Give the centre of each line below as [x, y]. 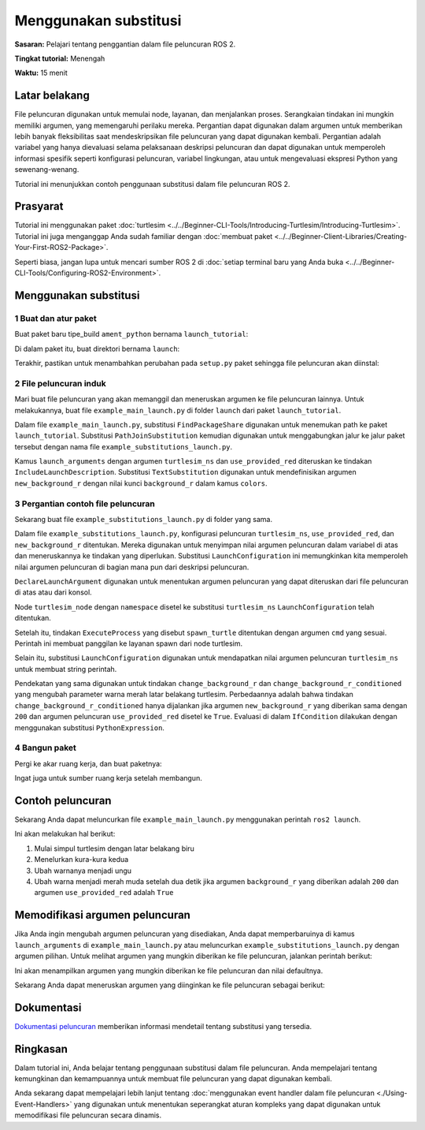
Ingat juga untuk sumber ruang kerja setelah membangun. [108, 778]
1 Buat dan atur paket [56, 318]
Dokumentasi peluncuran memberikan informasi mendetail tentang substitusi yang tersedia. [163, 1026]
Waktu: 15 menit [41, 73]
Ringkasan [41, 1049]
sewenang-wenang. [47, 170]
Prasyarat [39, 206]
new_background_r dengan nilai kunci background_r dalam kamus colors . [141, 483]
